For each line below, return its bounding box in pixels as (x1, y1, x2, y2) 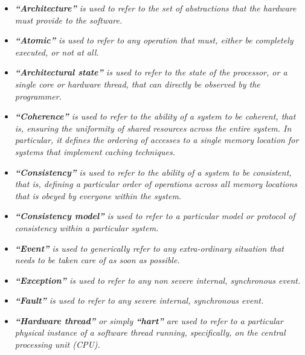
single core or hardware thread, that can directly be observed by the (14, 77, 260, 90)
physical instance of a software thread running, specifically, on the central (14, 326, 286, 339)
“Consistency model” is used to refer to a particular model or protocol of (14, 209, 295, 222)
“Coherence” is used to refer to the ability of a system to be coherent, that (14, 110, 296, 123)
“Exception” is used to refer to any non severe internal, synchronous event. (14, 273, 301, 286)
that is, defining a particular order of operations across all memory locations (14, 177, 297, 190)
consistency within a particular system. (14, 221, 159, 234)
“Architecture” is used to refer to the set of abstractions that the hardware (14, 2, 297, 14)
